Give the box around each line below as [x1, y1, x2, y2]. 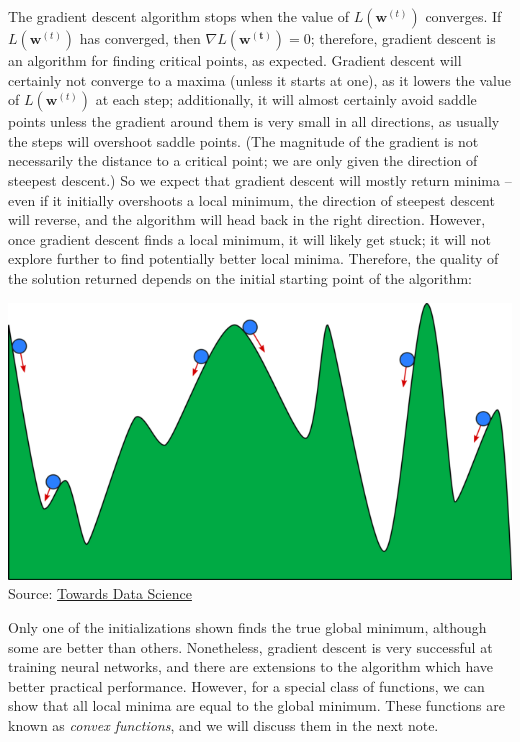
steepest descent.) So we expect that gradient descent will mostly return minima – [8, 169, 512, 190]
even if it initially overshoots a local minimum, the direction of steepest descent [8, 189, 495, 210]
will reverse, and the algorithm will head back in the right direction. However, [8, 209, 486, 230]
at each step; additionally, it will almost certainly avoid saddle [95, 89, 477, 110]
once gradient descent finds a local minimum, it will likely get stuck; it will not [8, 228, 491, 249]
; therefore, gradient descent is [310, 28, 496, 48]
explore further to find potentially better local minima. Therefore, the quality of [8, 248, 499, 269]
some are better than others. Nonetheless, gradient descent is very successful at [8, 636, 493, 657]
